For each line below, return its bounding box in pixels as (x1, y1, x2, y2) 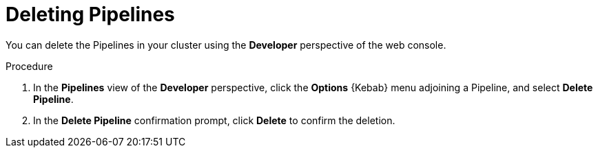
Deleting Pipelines (6, 3, 175, 26)
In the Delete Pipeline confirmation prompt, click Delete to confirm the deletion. (33, 114, 395, 126)
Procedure (6, 60, 53, 72)
